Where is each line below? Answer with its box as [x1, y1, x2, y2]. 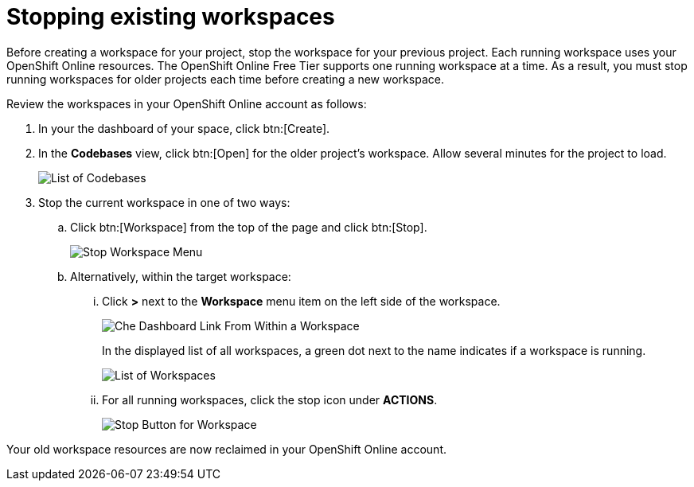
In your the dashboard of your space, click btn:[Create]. [38, 121, 330, 135]
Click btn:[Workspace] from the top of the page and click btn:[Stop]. [70, 220, 427, 234]
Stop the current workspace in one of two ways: [38, 195, 290, 209]
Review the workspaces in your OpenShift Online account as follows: [6, 96, 367, 111]
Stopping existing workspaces [6, 3, 335, 30]
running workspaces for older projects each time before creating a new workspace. [6, 72, 444, 86]
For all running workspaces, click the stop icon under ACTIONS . [102, 392, 438, 407]
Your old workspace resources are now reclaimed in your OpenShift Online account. [6, 442, 447, 456]
